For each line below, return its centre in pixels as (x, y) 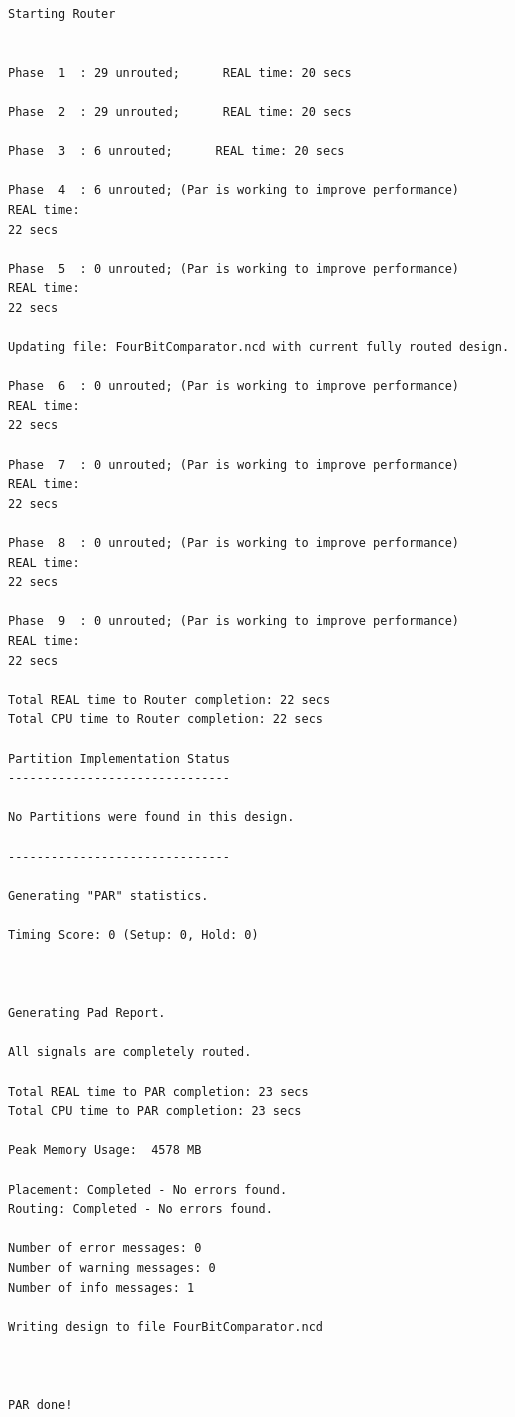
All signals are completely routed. (130, 1052)
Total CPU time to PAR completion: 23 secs (155, 1111)
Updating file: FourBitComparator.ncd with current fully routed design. (259, 347)
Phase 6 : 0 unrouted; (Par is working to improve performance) (234, 386)
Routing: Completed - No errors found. (140, 1209)
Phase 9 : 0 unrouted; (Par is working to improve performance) (234, 621)
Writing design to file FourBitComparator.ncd (165, 1326)
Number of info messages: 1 (101, 1287)
